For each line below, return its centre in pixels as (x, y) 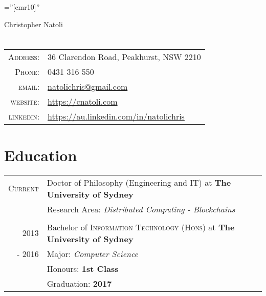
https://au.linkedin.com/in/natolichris (116, 116)
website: (25, 102)
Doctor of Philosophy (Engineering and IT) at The (139, 182)
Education (41, 155)
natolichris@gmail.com (88, 87)
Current (24, 188)
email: (29, 87)
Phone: (27, 72)
